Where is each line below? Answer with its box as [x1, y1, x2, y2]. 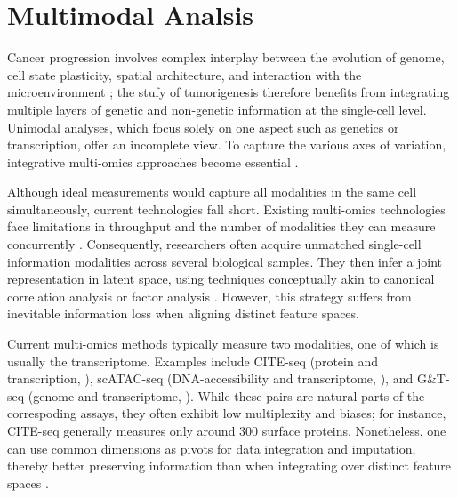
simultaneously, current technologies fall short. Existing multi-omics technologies [7, 199, 446, 218]
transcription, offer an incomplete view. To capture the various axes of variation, [7, 135, 446, 154]
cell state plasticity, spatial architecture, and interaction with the [7, 65, 362, 84]
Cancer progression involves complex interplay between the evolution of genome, [7, 48, 445, 67]
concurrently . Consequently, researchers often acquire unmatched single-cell [7, 235, 422, 253]
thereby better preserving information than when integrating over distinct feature [7, 456, 452, 475]
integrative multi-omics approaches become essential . [7, 152, 299, 171]
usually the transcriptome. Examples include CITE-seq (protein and [7, 351, 378, 370]
